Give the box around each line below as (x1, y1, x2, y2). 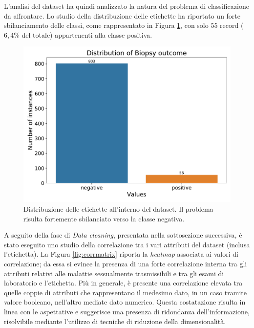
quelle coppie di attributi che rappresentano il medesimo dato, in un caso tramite (4, 287, 247, 297)
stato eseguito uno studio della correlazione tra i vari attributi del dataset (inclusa (4, 239, 250, 249)
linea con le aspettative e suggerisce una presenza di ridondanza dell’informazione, (4, 306, 250, 316)
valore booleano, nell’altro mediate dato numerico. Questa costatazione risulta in (4, 297, 246, 307)
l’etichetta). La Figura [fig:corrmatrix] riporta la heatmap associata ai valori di (4, 249, 238, 259)
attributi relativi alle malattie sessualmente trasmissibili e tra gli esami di (4, 268, 224, 278)
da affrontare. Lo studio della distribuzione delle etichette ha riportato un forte (4, 10, 241, 21)
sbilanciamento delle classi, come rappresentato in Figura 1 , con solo (4, 20, 209, 30)
